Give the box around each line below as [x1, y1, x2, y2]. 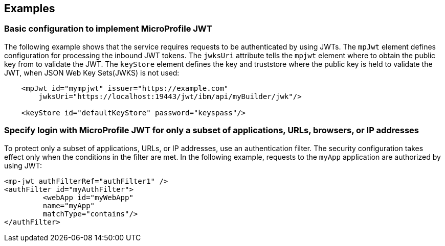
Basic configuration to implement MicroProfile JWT [4, 23, 212, 34]
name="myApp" [42, 201, 95, 210]
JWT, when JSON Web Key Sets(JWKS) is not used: [4, 68, 180, 77]
